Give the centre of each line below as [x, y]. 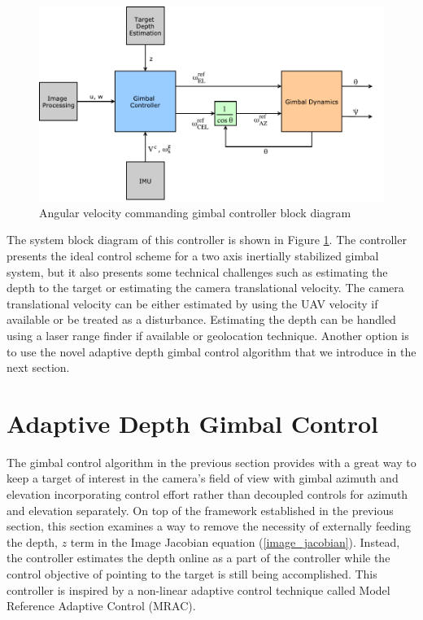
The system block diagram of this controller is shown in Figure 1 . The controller [207, 240]
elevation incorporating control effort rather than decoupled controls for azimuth [207, 494]
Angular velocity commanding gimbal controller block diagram [195, 212]
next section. [38, 367]
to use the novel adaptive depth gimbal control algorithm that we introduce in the [211, 351]
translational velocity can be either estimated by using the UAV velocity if [192, 303]
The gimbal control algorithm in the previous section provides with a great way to [211, 462]
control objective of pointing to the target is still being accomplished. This [192, 574]
